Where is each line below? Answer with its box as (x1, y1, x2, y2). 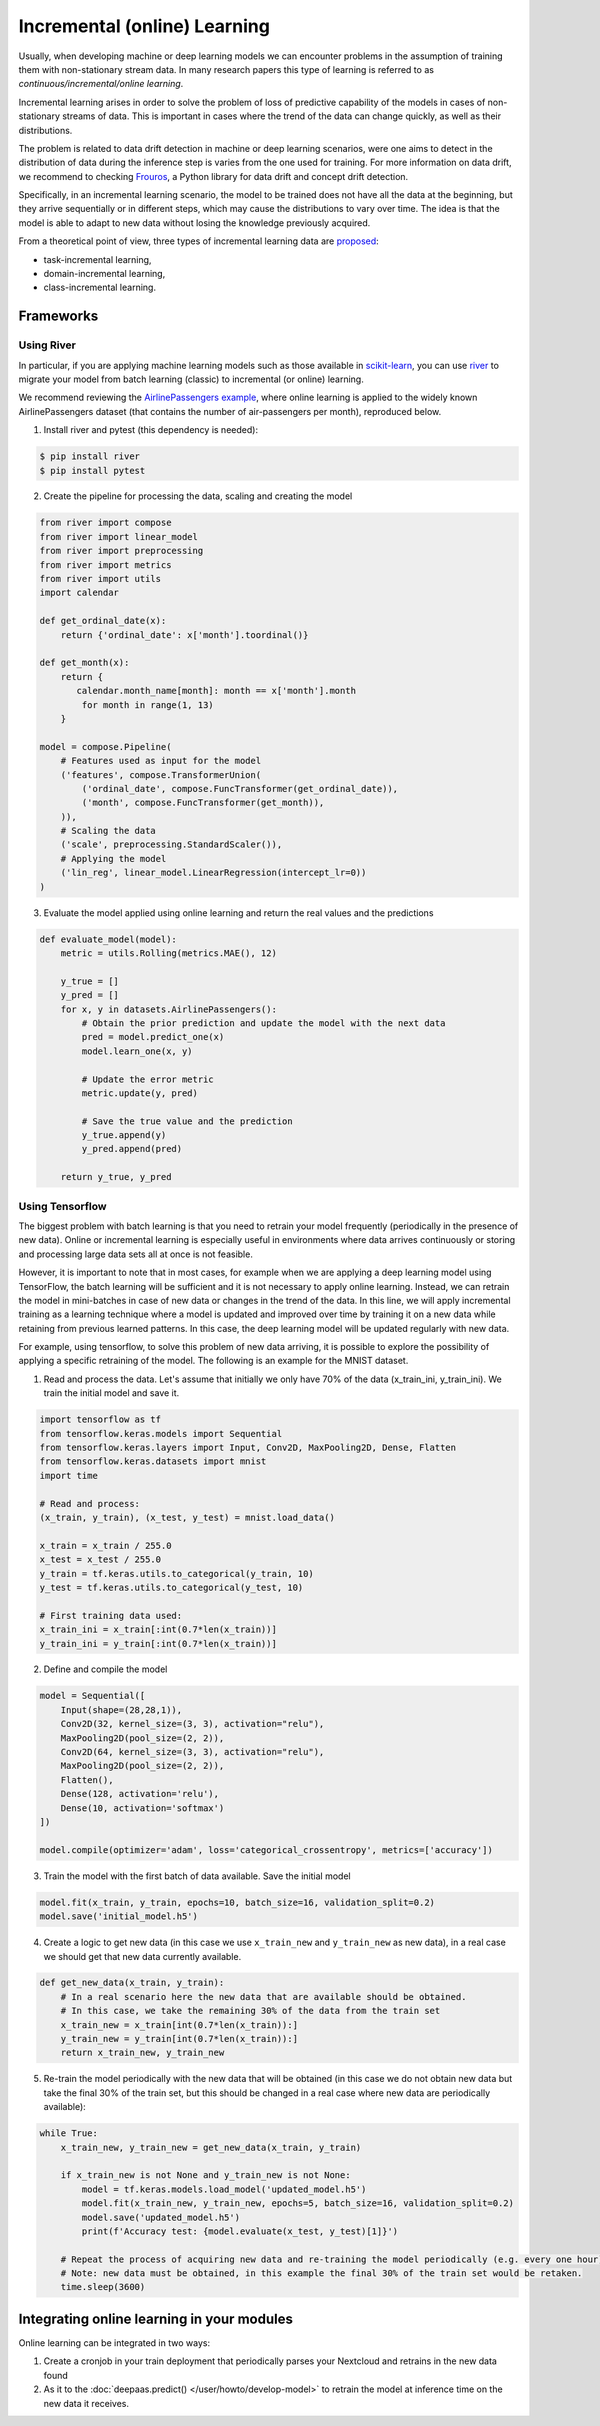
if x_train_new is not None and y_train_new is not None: (60, 2170, 351, 2181)
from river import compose (39, 517, 172, 529)
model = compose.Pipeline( (39, 741, 172, 752)
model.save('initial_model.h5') (39, 1911, 199, 1922)
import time (39, 1470, 99, 1481)
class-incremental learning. (43, 281, 157, 294)
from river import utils (39, 573, 162, 585)
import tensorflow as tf (39, 1414, 162, 1425)
